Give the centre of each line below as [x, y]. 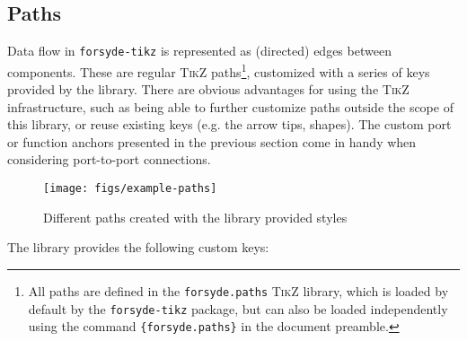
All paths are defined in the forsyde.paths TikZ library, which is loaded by [238, 290]
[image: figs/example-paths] [130, 189]
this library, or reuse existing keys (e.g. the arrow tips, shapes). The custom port [229, 124]
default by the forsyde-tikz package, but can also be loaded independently [238, 308]
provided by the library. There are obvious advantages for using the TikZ [208, 89]
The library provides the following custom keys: [138, 247]
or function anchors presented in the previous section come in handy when [212, 141]
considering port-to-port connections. [109, 159]
